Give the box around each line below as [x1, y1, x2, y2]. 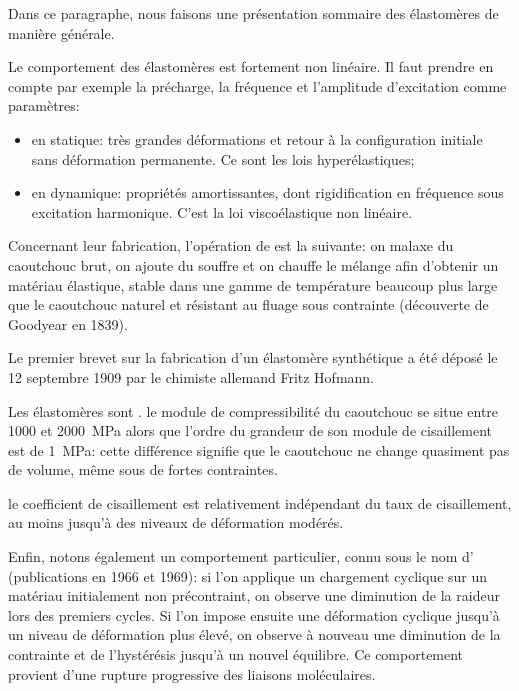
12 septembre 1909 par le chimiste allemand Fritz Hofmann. [8, 366, 375, 387]
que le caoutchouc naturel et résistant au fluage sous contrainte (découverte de [8, 294, 489, 315]
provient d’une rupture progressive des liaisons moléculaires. [8, 663, 376, 684]
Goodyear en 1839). [8, 313, 128, 334]
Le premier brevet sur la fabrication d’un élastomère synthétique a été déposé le [8, 347, 498, 368]
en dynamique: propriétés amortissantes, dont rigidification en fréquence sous [31, 182, 504, 203]
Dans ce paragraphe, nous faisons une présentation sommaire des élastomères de [8, 3, 499, 23]
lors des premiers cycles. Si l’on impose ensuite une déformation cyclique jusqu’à [8, 604, 500, 625]
